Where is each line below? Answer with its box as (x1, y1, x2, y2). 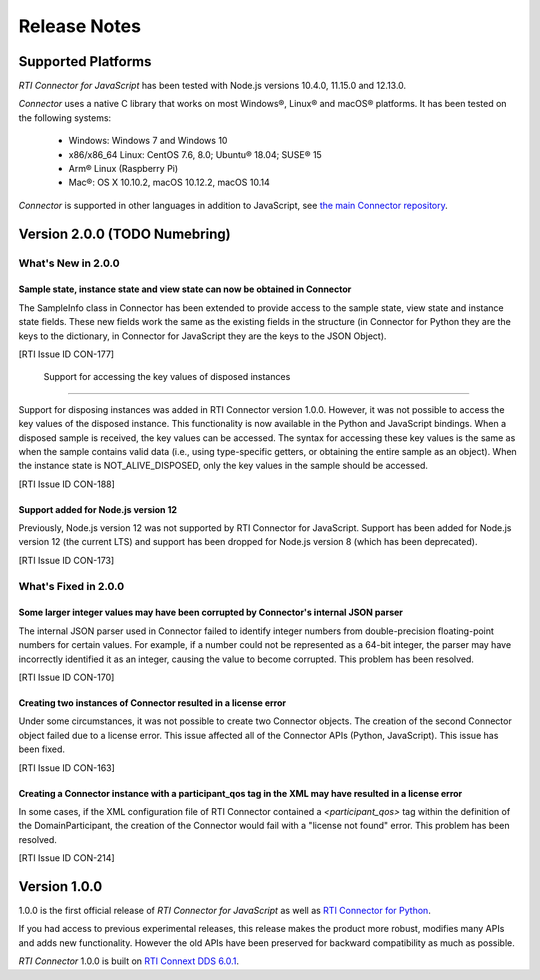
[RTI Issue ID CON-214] (18, 852, 115, 864)
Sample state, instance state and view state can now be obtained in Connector (18, 283, 352, 295)
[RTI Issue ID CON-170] (18, 671, 115, 683)
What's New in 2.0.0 (18, 256, 120, 270)
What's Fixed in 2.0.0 (18, 579, 125, 593)
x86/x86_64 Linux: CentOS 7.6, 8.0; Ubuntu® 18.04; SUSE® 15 (68, 148, 322, 160)
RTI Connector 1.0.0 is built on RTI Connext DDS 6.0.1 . (18, 955, 240, 967)
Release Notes (18, 15, 142, 37)
